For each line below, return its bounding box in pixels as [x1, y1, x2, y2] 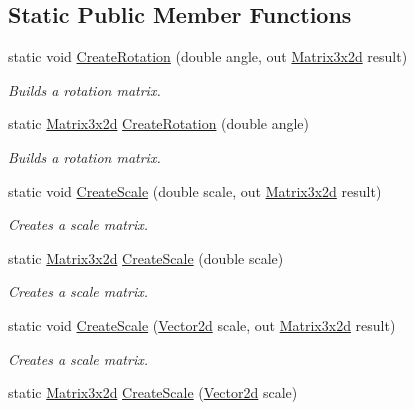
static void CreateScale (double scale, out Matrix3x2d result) [8, 180, 382, 201]
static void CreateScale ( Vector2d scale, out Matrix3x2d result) [8, 314, 396, 335]
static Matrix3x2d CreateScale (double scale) [8, 247, 284, 268]
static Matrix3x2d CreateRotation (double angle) [8, 113, 310, 134]
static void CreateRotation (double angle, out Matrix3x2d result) [8, 46, 408, 67]
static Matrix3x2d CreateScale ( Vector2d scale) [8, 382, 298, 403]
